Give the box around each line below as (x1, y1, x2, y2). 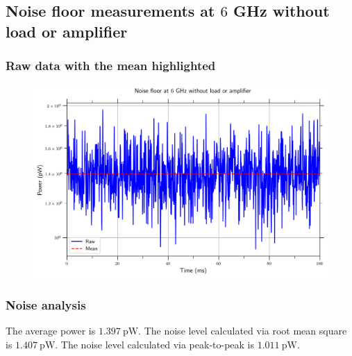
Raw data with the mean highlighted (6, 57, 216, 74)
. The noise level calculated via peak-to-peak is (55, 337, 255, 351)
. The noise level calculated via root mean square (138, 323, 347, 338)
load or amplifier (6, 20, 128, 42)
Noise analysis (6, 296, 86, 313)
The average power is (6, 323, 96, 338)
